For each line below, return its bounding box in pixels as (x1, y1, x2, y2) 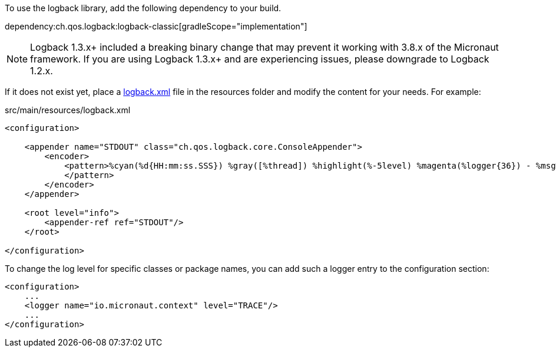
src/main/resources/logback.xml (5, 105, 131, 115)
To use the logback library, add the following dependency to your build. (5, 3, 282, 13)
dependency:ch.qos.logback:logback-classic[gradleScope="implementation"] (5, 21, 307, 31)
